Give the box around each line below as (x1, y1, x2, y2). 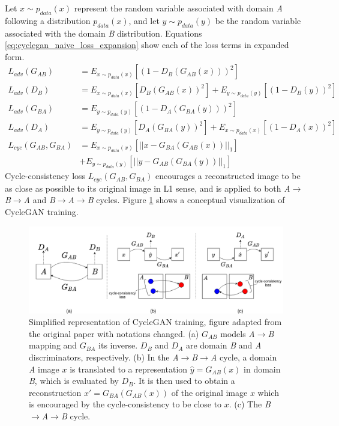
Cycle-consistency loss (5, 169, 86, 182)
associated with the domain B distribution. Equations (5, 26, 202, 39)
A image (29, 362, 59, 375)
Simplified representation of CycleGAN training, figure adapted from (29, 315, 282, 328)
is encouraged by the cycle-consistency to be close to (29, 398, 222, 410)
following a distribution (5, 14, 91, 26)
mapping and (29, 339, 77, 351)
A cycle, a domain (210, 350, 277, 363)
